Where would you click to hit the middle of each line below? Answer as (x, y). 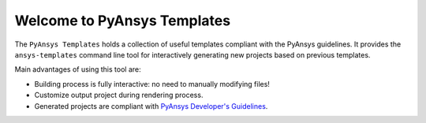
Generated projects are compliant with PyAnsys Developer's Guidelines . (151, 106)
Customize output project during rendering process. (119, 95)
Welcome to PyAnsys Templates (123, 20)
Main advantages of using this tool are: (78, 69)
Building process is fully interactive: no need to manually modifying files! (152, 84)
